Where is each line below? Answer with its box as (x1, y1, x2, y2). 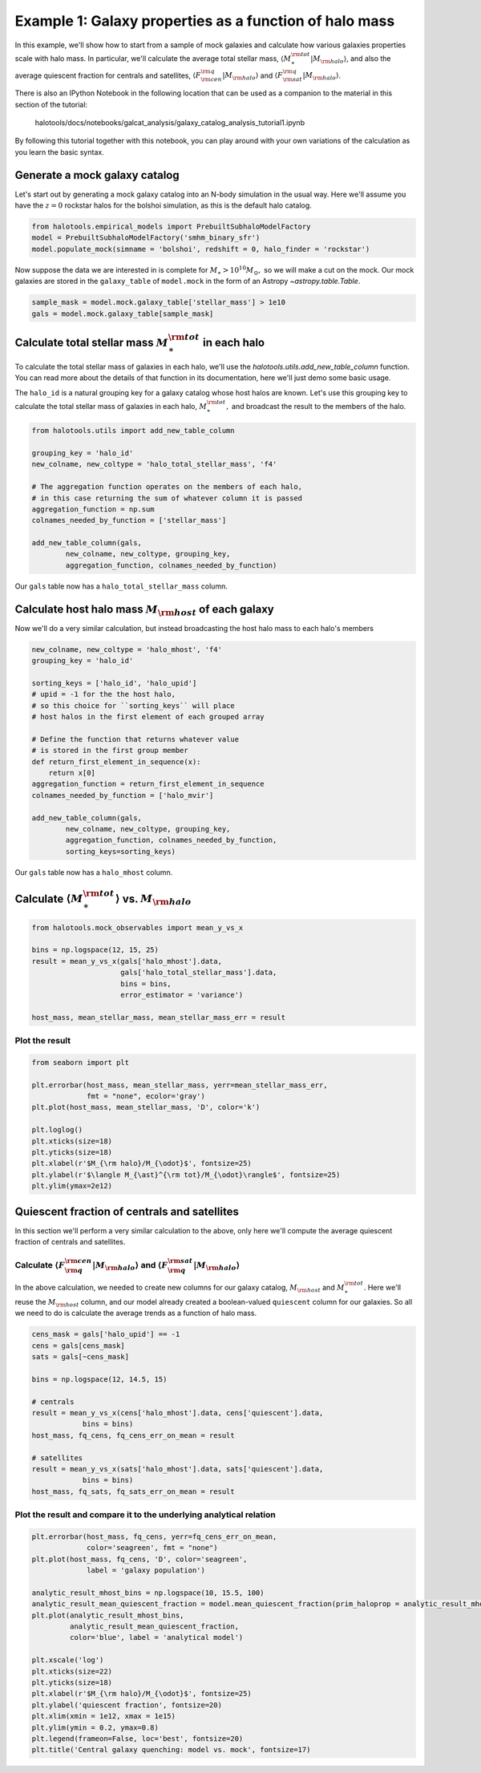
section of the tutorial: (14, 99, 88, 109)
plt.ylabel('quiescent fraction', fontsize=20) (31, 1700, 222, 1710)
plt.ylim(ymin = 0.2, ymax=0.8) (31, 1722, 160, 1732)
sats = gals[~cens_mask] (31, 1352, 130, 1362)
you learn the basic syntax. (14, 147, 104, 156)
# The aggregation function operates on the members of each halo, (31, 482, 303, 492)
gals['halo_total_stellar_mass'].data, (120, 968, 277, 978)
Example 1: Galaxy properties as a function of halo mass (14, 12, 395, 30)
